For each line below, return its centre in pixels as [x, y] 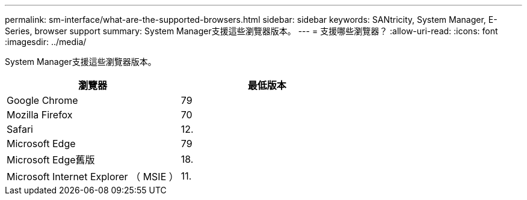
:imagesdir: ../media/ [46, 42]
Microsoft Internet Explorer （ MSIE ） [93, 177]
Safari [20, 129]
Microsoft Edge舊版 [51, 160]
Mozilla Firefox [40, 115]
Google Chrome [42, 100]
